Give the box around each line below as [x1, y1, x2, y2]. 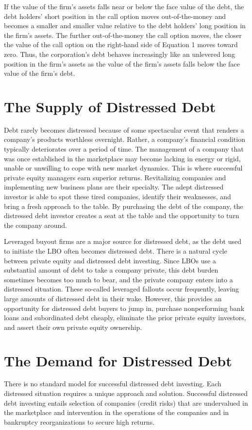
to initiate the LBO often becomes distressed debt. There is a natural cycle [4, 246, 227, 256]
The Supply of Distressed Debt [4, 96, 216, 116]
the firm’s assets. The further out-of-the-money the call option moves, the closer [4, 30, 242, 40]
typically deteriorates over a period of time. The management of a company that [4, 144, 244, 154]
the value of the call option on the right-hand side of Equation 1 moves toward [4, 39, 238, 50]
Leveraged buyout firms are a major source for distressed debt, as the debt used [4, 236, 242, 246]
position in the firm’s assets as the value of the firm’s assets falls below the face [4, 58, 240, 69]
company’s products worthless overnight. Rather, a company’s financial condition [4, 134, 245, 144]
